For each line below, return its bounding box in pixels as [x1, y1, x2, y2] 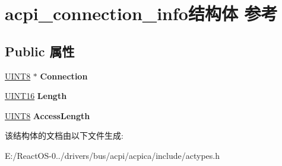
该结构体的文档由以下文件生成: [5, 129, 123, 142]
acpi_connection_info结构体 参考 [5, 1, 278, 25]
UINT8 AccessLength [5, 109, 90, 122]
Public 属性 [5, 41, 75, 60]
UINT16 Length [5, 90, 67, 102]
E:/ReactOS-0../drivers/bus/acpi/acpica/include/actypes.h [5, 149, 220, 161]
